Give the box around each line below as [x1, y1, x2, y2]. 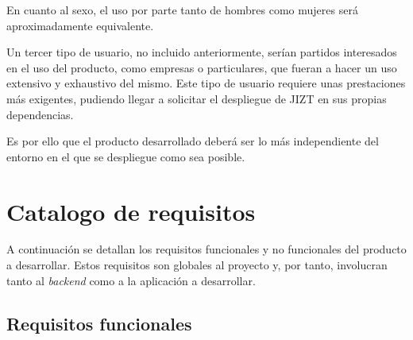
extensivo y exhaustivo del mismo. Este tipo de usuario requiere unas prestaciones [6, 75, 406, 91]
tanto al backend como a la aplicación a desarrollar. [6, 272, 256, 288]
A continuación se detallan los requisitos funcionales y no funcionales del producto [6, 241, 407, 257]
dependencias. [6, 106, 74, 122]
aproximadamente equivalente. [6, 17, 154, 33]
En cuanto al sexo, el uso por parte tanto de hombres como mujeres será [6, 2, 358, 17]
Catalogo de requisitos [6, 195, 256, 227]
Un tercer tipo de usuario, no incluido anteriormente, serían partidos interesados [6, 44, 397, 60]
